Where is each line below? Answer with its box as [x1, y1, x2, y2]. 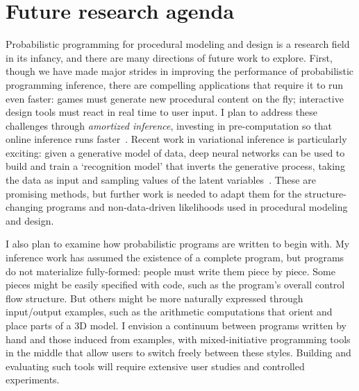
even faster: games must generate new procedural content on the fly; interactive [6, 91, 344, 105]
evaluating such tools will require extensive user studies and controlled [6, 358, 305, 373]
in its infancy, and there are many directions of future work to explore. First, [6, 50, 333, 64]
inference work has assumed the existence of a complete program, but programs [6, 250, 344, 265]
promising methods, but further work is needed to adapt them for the [6, 186, 302, 200]
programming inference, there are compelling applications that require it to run [6, 77, 344, 92]
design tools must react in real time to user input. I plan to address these [6, 105, 318, 119]
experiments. [6, 372, 60, 387]
